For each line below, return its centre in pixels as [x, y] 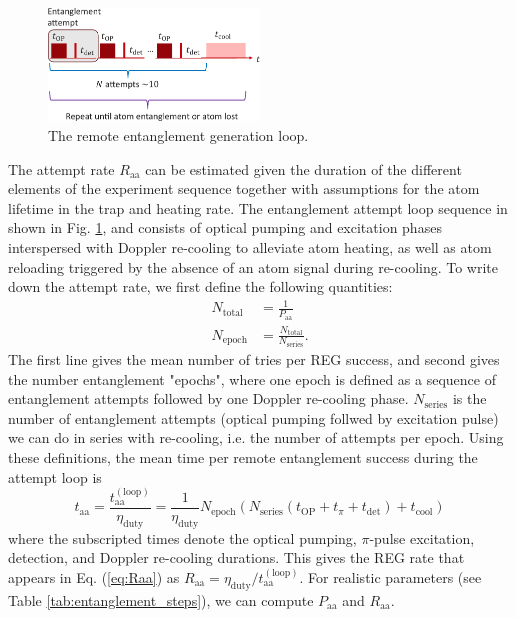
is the [469, 398]
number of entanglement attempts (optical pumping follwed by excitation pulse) [253, 417]
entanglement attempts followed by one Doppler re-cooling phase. [208, 398]
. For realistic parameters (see [390, 576]
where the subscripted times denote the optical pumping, [182, 537]
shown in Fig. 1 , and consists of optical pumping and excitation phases [225, 227]
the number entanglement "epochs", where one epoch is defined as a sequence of [252, 378]
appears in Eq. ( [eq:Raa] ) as [94, 576]
